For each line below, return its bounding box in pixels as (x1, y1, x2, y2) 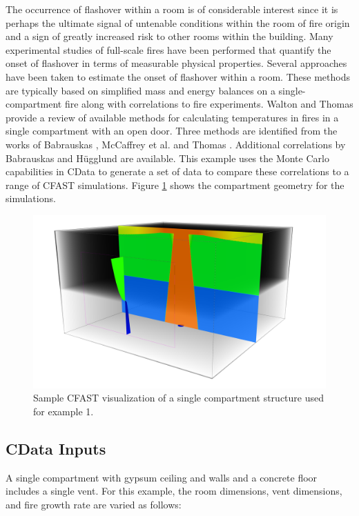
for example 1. (33, 404, 94, 419)
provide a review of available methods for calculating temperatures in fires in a (6, 110, 339, 124)
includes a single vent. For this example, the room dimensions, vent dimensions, (6, 484, 342, 498)
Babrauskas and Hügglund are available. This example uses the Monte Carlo (6, 150, 329, 165)
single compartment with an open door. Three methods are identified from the (6, 123, 338, 138)
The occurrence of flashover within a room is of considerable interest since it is (6, 2, 338, 16)
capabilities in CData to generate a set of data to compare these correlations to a (6, 164, 349, 179)
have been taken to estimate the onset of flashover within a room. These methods (6, 69, 350, 83)
